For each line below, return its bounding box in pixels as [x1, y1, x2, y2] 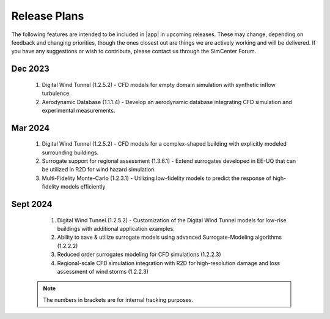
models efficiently [60, 183, 106, 190]
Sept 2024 [11, 199, 53, 209]
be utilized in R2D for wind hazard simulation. [42, 166, 156, 173]
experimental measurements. [42, 107, 116, 114]
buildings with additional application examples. [57, 225, 175, 233]
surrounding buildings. [42, 149, 99, 156]
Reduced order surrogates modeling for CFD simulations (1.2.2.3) [57, 251, 221, 258]
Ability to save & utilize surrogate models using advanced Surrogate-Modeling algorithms [57, 233, 282, 241]
